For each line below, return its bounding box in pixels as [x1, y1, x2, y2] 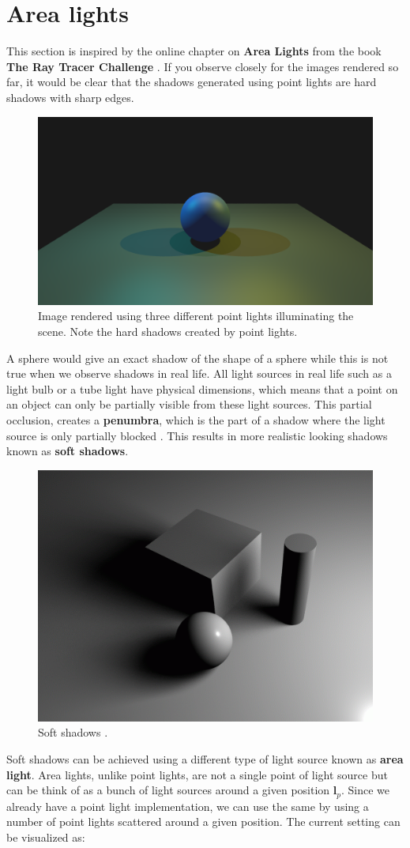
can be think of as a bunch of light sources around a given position [6, 782, 330, 798]
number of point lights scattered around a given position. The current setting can [6, 813, 401, 830]
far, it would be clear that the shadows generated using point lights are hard [6, 73, 377, 90]
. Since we [340, 782, 390, 798]
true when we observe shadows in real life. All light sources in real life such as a [6, 365, 392, 382]
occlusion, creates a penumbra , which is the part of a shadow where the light [6, 411, 386, 428]
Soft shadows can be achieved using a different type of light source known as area [6, 750, 404, 767]
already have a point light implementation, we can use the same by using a [6, 797, 369, 814]
